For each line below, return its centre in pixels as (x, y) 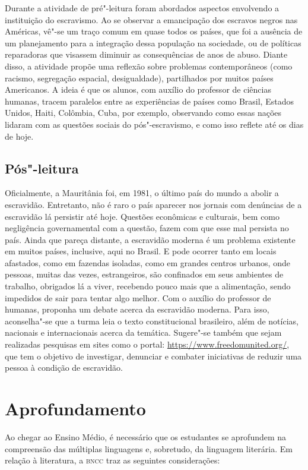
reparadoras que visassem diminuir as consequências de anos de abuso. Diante (146, 54)
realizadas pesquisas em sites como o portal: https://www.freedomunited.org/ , (147, 344)
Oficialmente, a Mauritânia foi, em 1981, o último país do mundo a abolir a (142, 193)
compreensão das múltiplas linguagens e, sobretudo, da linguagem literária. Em (149, 448)
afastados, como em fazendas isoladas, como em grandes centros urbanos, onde (147, 262)
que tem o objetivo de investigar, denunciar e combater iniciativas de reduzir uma (153, 356)
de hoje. (19, 136)
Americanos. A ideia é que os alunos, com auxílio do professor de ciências (138, 89)
